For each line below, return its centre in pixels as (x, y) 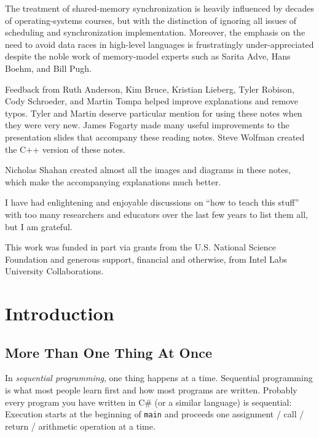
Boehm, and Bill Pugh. (48, 68)
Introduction (60, 313)
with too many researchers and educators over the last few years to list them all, (156, 214)
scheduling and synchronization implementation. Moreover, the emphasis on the (155, 32)
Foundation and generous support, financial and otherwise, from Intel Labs (146, 259)
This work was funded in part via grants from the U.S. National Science (141, 247)
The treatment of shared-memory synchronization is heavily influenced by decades (159, 8)
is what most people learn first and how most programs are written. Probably (151, 390)
